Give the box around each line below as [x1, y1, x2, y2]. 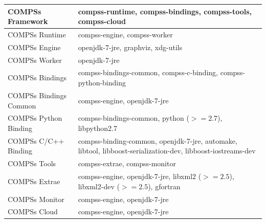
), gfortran [148, 181, 181, 191]
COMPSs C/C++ [8, 135, 64, 146]
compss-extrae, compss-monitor [78, 158, 176, 169]
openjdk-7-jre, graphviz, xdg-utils [78, 41, 183, 52]
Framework [8, 16, 48, 27]
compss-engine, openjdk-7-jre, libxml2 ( [78, 171, 202, 182]
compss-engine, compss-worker [78, 29, 173, 39]
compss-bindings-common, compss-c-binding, [78, 67, 218, 78]
